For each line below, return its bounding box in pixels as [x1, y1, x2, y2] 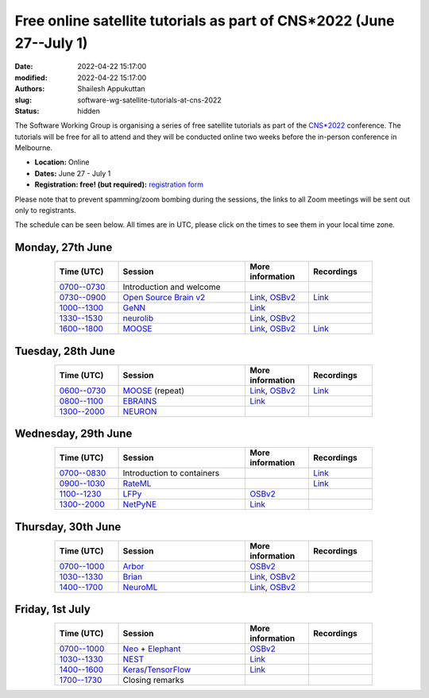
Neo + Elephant [122, 643, 181, 654]
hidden [77, 106, 101, 115]
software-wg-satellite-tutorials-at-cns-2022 [77, 95, 222, 105]
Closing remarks [122, 675, 184, 686]
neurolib [122, 313, 154, 324]
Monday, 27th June [14, 241, 113, 254]
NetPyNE [122, 499, 157, 510]
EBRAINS [122, 395, 157, 407]
